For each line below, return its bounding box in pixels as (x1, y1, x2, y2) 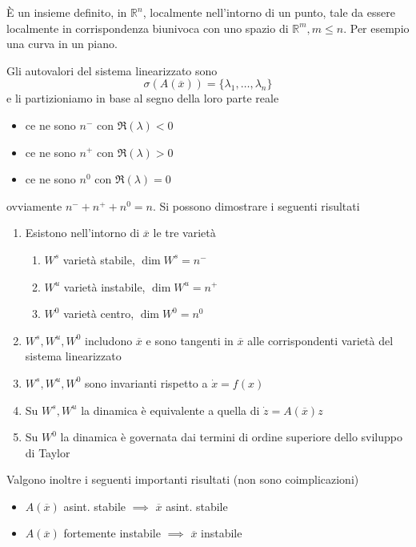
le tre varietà (153, 224, 216, 241)
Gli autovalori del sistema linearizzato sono (6, 62, 218, 78)
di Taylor (25, 444, 70, 461)
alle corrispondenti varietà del (247, 332, 394, 348)
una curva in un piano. (6, 35, 118, 52)
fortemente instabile (63, 525, 161, 541)
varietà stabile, (62, 251, 135, 267)
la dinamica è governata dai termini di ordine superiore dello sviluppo (60, 428, 402, 445)
